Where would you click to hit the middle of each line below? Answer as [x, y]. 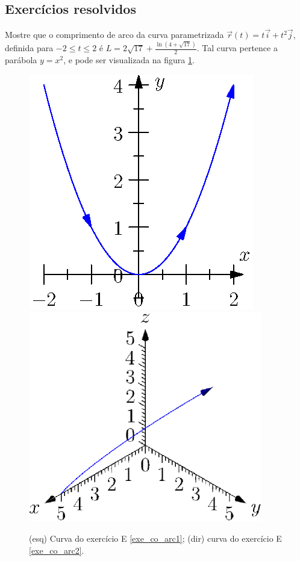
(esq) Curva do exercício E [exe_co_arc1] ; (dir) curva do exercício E [155, 538]
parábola [21, 60]
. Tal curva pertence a [237, 48]
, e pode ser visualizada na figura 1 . [129, 60]
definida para [29, 48]
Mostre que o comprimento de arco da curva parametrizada [114, 35]
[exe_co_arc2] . [57, 550]
